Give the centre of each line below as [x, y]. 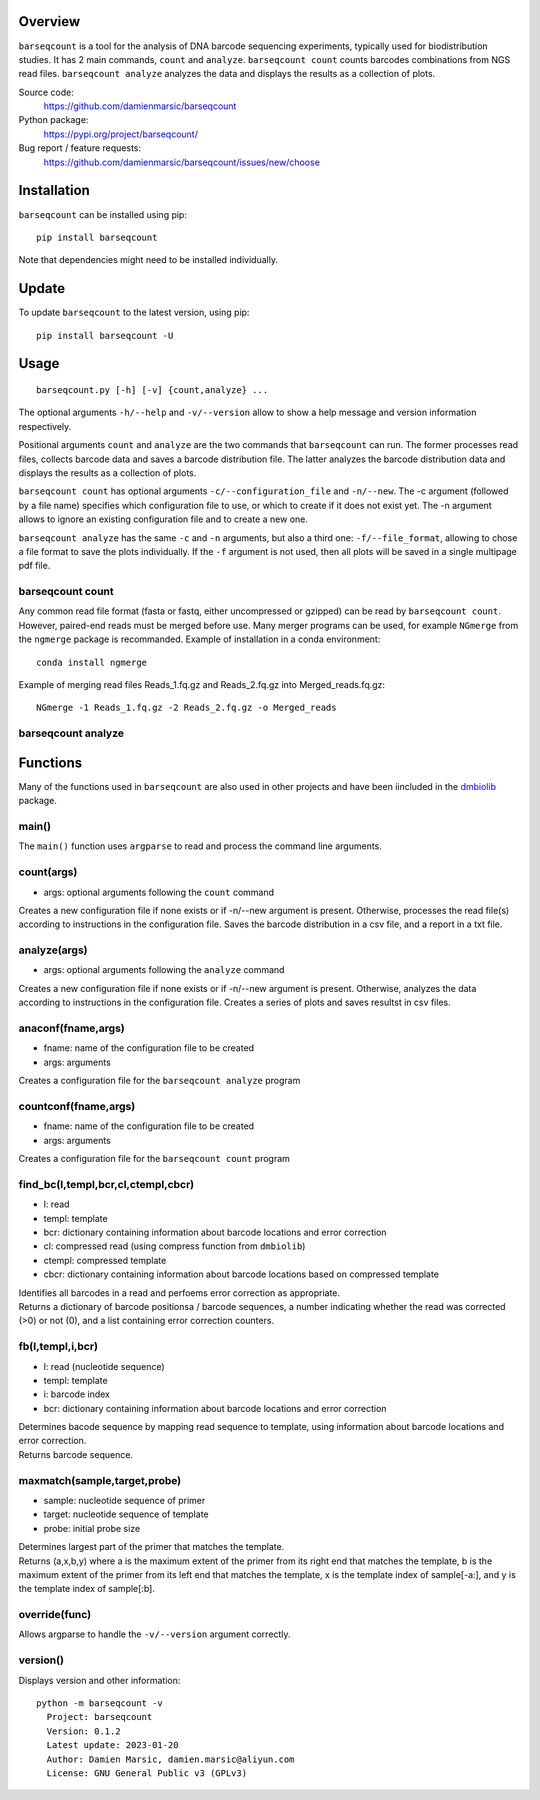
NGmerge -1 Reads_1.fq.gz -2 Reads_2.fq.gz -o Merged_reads [186, 708]
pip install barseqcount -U [105, 335]
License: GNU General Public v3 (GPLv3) [147, 1773]
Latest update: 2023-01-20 [112, 1745]
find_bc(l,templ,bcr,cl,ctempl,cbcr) [106, 1184]
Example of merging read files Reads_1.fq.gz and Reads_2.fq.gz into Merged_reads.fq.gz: [201, 685]
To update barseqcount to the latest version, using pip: [134, 312]
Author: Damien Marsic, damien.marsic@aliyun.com [170, 1759]
